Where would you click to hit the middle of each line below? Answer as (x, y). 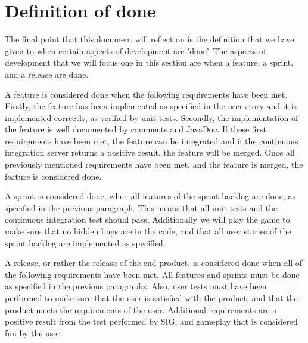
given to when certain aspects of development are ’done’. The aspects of (136, 50)
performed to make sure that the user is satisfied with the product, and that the (151, 298)
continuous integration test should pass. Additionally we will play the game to (147, 219)
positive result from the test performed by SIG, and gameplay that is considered (151, 321)
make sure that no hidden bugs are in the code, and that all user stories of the (148, 231)
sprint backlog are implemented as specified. (85, 242)
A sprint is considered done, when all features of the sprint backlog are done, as (150, 196)
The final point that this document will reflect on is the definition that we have (150, 39)
